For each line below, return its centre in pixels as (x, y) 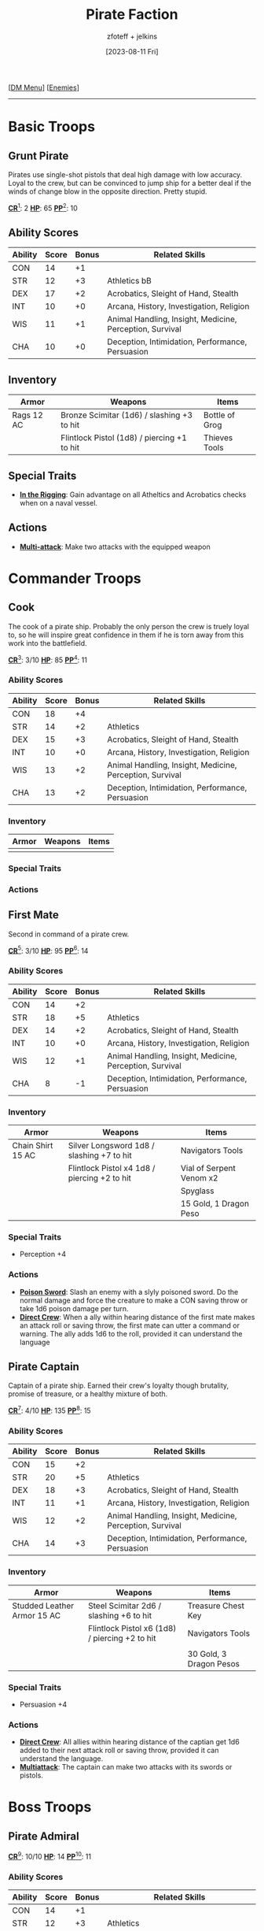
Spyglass (197, 1191)
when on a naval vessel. (59, 503)
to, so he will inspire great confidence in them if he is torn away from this (126, 635)
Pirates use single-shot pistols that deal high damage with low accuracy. (125, 174)
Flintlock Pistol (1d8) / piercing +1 (124, 438)
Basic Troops (52, 127)
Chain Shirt (33, 1145)
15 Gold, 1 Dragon (215, 1204)
